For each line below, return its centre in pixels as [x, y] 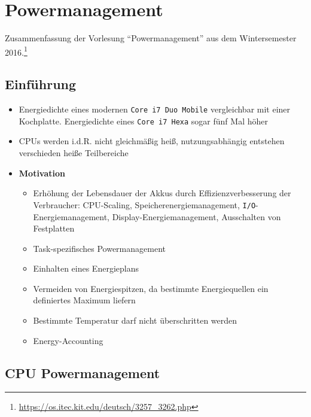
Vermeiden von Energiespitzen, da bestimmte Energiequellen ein [151, 288]
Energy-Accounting [68, 340]
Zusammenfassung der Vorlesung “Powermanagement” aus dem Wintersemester [151, 38]
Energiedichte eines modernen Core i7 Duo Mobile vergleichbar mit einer [155, 109]
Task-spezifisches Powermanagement [99, 248]
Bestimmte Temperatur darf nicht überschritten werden [135, 320]
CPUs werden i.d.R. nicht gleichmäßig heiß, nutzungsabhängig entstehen [152, 141]
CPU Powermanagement [83, 372]
